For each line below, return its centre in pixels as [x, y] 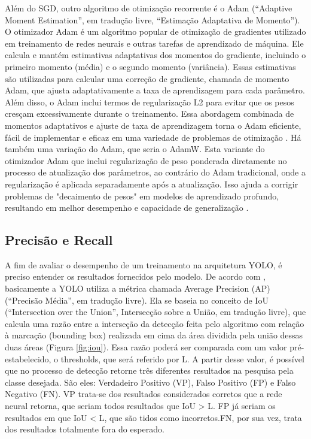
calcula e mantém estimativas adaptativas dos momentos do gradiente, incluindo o [155, 55]
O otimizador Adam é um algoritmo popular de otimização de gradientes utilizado [155, 31]
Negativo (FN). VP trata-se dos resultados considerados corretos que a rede [144, 394]
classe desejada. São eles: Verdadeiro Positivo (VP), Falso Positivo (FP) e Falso [150, 382]
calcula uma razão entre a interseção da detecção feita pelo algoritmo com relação [155, 323]
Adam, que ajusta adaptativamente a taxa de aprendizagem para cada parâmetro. [155, 90]
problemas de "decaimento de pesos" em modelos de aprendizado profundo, [142, 196]
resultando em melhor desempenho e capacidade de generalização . [127, 208]
